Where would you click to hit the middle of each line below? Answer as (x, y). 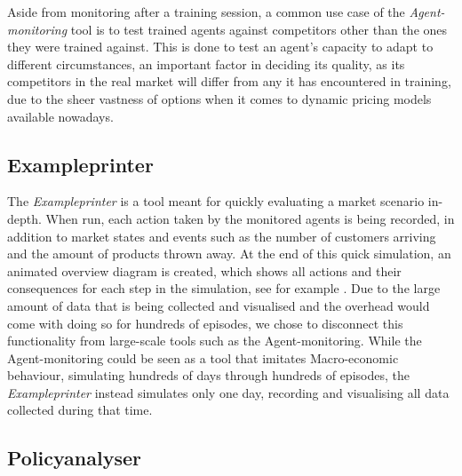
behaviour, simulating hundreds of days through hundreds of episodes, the (208, 375)
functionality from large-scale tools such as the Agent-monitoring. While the (215, 341)
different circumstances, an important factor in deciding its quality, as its (206, 63)
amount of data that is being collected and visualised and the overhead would (219, 305)
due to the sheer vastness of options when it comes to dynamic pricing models (219, 98)
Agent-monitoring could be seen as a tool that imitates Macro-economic (203, 357)
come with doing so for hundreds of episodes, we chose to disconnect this (205, 323)
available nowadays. (60, 116)
